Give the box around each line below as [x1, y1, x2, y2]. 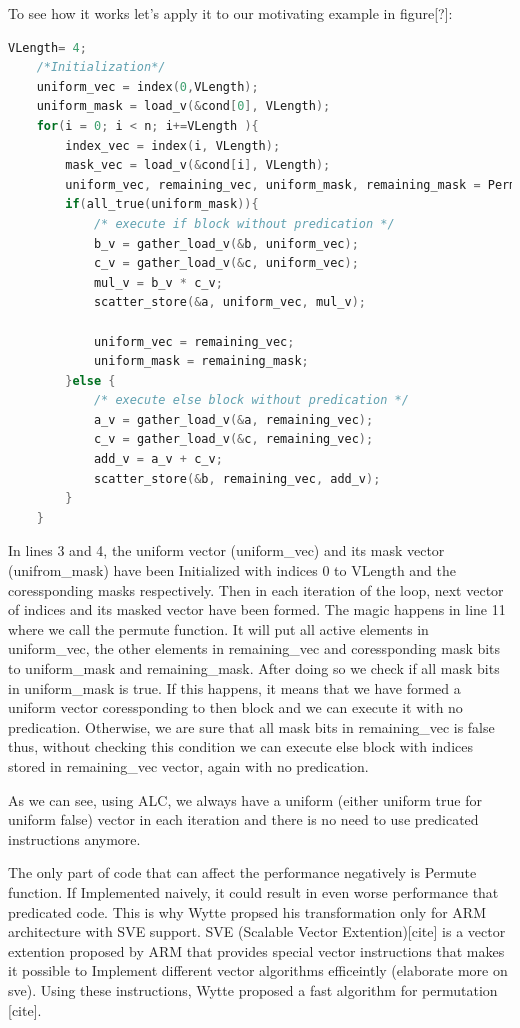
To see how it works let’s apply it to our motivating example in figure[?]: [8, 3, 453, 23]
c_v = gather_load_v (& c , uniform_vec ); [93, 256, 359, 271]
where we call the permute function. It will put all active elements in [8, 618, 429, 639]
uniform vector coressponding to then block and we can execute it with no [8, 697, 463, 718]
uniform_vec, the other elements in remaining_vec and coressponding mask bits [8, 638, 501, 659]
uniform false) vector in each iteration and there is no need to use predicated [8, 809, 479, 830]
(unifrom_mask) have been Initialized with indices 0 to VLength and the [8, 560, 457, 581]
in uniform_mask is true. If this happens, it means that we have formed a [8, 677, 461, 698]
